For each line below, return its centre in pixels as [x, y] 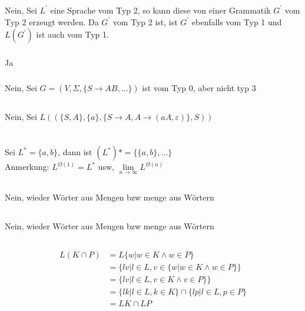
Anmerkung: [27, 167]
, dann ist [75, 152]
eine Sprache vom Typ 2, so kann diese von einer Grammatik [160, 10]
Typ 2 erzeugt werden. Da [52, 21]
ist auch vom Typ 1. [72, 34]
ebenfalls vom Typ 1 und [237, 21]
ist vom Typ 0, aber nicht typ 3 [199, 87]
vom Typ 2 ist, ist [145, 21]
